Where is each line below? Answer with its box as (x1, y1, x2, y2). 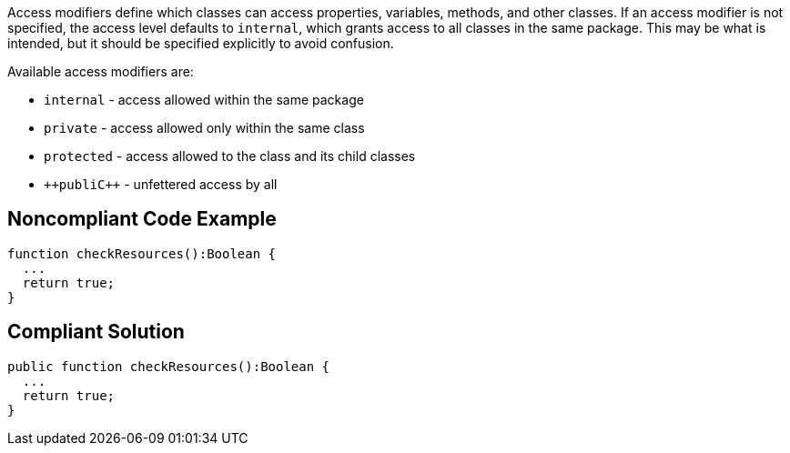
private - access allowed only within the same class (44, 120, 365, 136)
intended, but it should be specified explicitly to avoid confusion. (7, 35, 394, 51)
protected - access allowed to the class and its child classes (44, 148, 416, 164)
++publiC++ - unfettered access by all (44, 176, 278, 192)
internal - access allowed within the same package (44, 92, 364, 107)
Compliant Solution (7, 320, 185, 344)
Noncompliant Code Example (7, 207, 277, 231)
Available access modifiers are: (7, 64, 194, 79)
